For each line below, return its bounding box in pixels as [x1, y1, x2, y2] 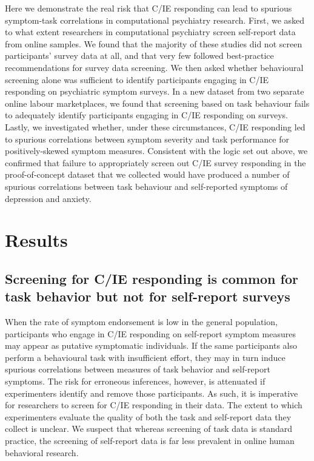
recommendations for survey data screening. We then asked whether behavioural [5, 61, 304, 73]
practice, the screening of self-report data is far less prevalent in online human [5, 434, 295, 446]
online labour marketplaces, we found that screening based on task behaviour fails [5, 96, 310, 109]
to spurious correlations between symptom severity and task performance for [5, 132, 289, 145]
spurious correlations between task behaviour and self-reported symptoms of [5, 180, 288, 192]
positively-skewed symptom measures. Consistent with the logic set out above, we [5, 144, 308, 157]
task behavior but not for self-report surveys [5, 287, 290, 306]
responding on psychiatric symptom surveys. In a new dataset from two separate [5, 85, 304, 98]
